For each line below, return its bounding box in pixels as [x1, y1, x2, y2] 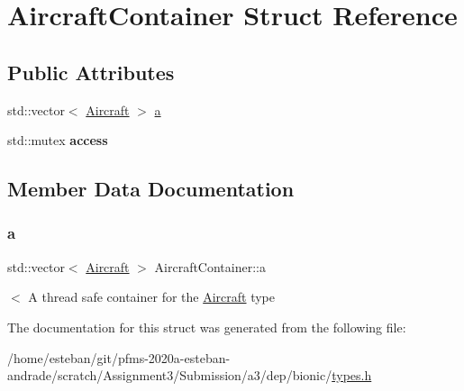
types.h [332, 366, 372, 385]
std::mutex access [7, 131, 108, 150]
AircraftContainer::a [154, 257, 266, 276]
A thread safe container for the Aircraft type [28, 287, 276, 306]
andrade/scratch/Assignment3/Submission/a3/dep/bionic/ [7, 366, 332, 385]
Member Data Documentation [7, 175, 295, 203]
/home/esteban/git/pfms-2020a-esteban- [7, 348, 231, 367]
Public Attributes [7, 58, 175, 86]
